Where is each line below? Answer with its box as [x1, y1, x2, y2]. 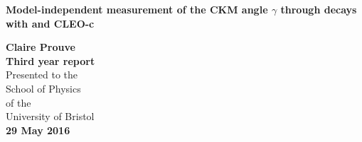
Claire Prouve [6, 40, 75, 54]
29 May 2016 [6, 122, 70, 137]
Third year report [6, 53, 95, 68]
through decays [280, 2, 357, 16]
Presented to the [6, 67, 78, 82]
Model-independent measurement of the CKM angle [6, 2, 268, 16]
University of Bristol [6, 109, 95, 124]
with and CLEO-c [6, 16, 95, 30]
